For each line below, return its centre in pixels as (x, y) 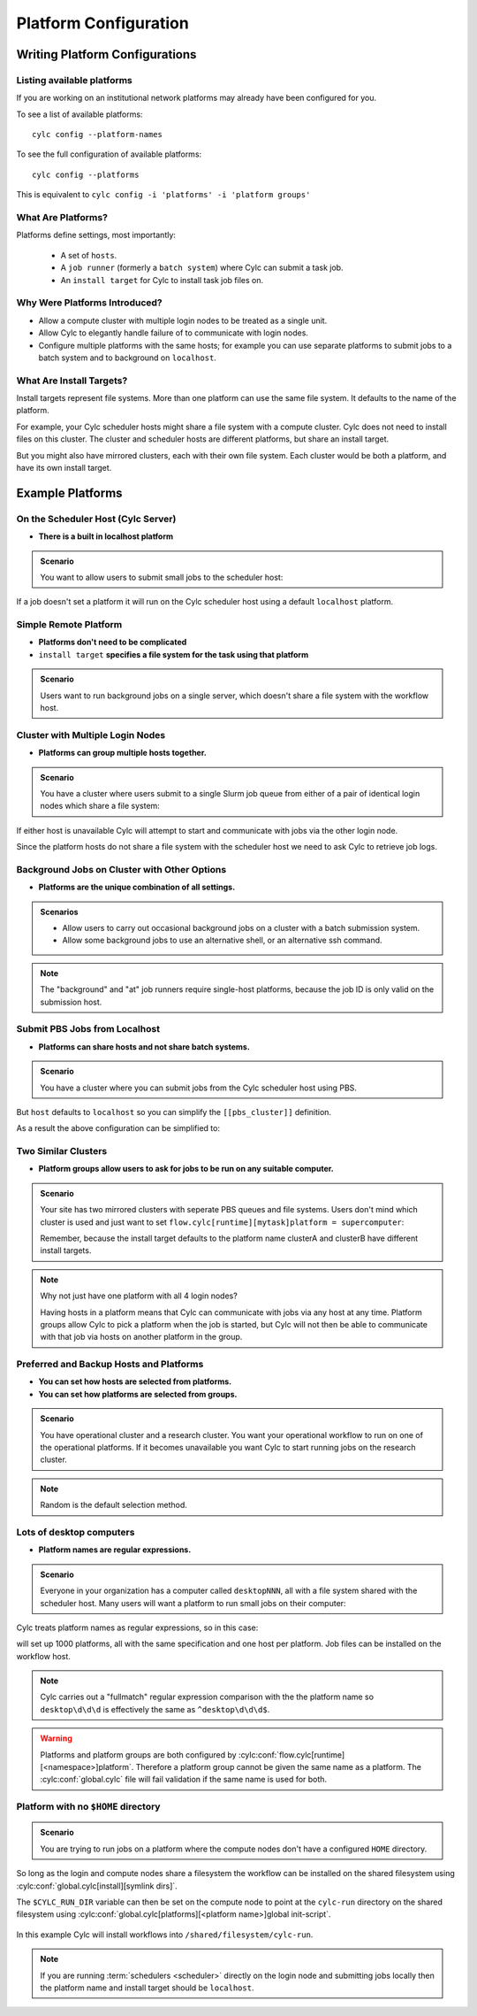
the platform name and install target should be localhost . (147, 1988)
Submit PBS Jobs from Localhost (88, 1029)
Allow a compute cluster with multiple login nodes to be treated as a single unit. (183, 320)
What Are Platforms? (62, 218)
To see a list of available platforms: (79, 114)
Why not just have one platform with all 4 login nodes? (139, 1296)
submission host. (71, 1002)
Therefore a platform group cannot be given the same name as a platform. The (278, 1767)
